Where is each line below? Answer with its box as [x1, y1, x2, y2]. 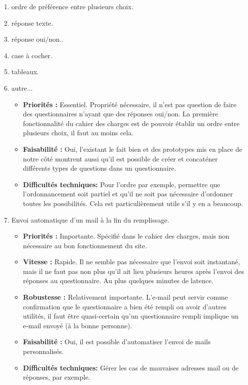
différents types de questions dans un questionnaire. [23, 163, 176, 173]
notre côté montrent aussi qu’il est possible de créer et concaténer [23, 153, 218, 163]
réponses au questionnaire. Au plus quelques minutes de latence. [23, 275, 214, 286]
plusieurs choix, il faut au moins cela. [23, 128, 134, 138]
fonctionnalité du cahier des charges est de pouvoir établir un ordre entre [23, 118, 240, 128]
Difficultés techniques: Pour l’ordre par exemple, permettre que [23, 179, 220, 189]
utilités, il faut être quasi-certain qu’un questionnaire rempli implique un [23, 311, 239, 321]
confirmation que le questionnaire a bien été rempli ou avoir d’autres [23, 301, 227, 311]
